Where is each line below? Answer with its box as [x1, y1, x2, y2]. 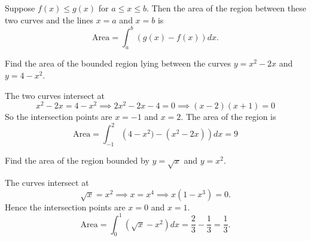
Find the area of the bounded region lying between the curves [5, 57, 231, 70]
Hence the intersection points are [5, 200, 126, 213]
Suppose [5, 2, 35, 14]
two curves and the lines [5, 13, 93, 26]
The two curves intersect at [5, 89, 105, 101]
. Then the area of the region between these [146, 2, 306, 14]
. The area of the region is [181, 110, 276, 123]
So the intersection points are [5, 110, 112, 123]
